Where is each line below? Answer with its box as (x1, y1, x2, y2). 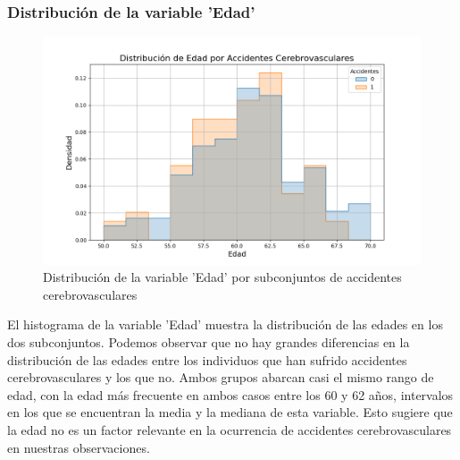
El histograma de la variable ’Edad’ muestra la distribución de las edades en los (7, 315, 443, 334)
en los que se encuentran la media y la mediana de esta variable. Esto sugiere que (7, 403, 453, 422)
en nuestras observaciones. (7, 438, 150, 456)
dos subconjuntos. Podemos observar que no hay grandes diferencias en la (7, 332, 410, 351)
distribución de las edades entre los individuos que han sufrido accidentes (7, 350, 407, 369)
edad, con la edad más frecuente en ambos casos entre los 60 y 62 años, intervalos (7, 385, 454, 404)
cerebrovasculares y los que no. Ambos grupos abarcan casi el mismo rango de (7, 368, 434, 387)
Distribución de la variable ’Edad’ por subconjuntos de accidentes (43, 268, 402, 286)
